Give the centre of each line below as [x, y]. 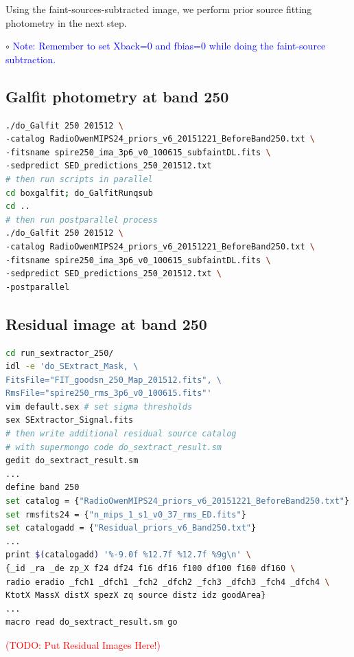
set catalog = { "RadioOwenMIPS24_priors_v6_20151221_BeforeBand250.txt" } [178, 501]
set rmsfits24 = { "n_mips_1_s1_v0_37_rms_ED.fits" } [126, 514]
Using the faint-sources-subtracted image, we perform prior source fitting [159, 9]
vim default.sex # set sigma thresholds [99, 407]
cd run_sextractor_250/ [60, 353]
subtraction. [31, 59]
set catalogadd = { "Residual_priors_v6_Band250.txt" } [131, 528]
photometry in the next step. [66, 22]
